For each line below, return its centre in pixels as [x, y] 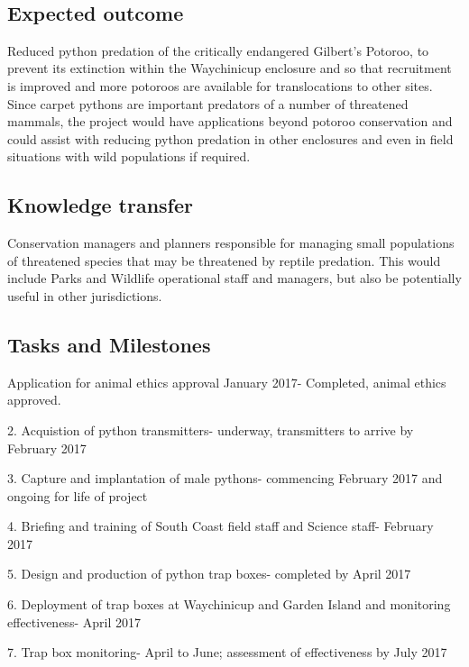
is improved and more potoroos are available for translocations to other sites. [220, 85]
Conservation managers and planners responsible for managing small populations [231, 243]
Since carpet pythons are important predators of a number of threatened [208, 103]
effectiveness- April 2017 [74, 621]
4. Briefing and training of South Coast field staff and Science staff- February [221, 526]
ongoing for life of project [78, 495]
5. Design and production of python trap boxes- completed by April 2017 [209, 574]
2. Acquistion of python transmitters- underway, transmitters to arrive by [211, 429]
